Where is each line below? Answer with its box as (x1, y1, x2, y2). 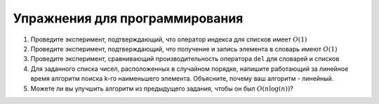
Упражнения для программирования (13, 11, 244, 26)
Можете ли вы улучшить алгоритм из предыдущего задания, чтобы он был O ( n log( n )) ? (30, 84, 294, 93)
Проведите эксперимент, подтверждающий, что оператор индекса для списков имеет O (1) (30, 35, 307, 44)
